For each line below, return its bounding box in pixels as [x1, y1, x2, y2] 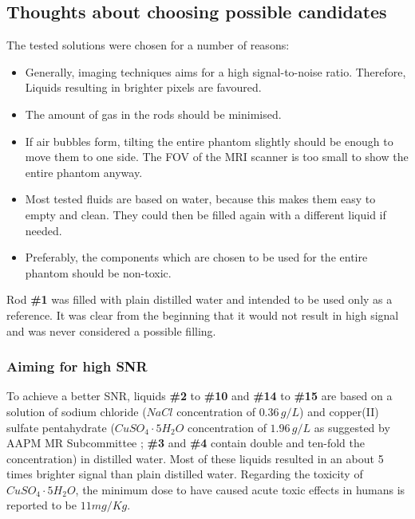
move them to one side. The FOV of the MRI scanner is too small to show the [25, 148, 409, 165]
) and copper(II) [299, 403, 379, 419]
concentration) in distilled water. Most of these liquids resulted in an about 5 [6, 450, 384, 466]
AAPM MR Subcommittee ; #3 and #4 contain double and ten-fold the [6, 434, 365, 451]
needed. [25, 222, 62, 238]
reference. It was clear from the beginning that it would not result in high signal [6, 306, 399, 323]
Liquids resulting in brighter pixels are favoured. [25, 79, 262, 96]
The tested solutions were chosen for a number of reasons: [6, 37, 290, 53]
